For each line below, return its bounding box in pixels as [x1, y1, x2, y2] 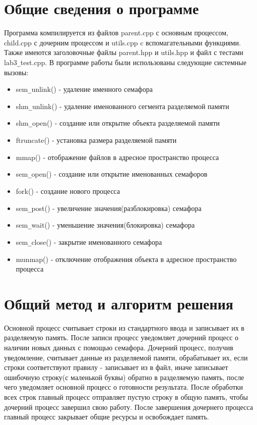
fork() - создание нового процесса [16, 185, 120, 196]
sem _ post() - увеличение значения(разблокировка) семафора [16, 202, 202, 213]
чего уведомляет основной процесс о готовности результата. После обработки [4, 382, 243, 392]
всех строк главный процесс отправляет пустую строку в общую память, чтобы [4, 392, 248, 402]
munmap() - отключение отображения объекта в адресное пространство [16, 253, 237, 264]
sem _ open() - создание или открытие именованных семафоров [16, 169, 208, 179]
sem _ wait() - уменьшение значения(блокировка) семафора [16, 220, 195, 230]
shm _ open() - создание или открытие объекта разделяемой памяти [16, 118, 220, 128]
